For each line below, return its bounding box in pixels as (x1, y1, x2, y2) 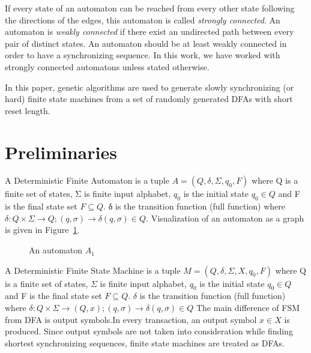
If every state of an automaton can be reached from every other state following (5, 2, 295, 14)
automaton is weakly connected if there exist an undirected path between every (5, 25, 294, 38)
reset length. (5, 104, 50, 116)
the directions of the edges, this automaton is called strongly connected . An (5, 13, 280, 26)
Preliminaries (5, 139, 117, 164)
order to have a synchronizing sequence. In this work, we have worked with (5, 49, 280, 61)
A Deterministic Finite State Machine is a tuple (5, 264, 181, 276)
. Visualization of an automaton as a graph (146, 211, 304, 224)
